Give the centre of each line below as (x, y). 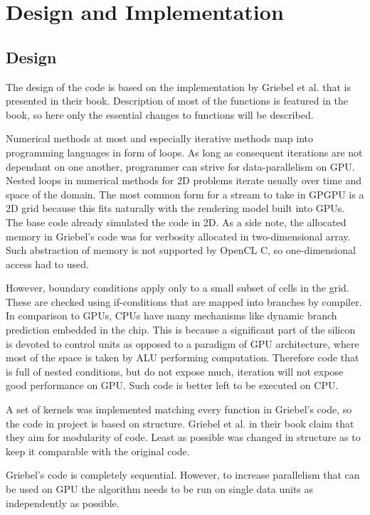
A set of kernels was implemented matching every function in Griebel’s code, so (179, 409)
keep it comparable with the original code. (98, 451)
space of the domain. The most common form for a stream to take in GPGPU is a (185, 194)
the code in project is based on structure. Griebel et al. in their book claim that (180, 423)
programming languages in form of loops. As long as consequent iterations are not (184, 152)
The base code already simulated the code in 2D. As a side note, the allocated (176, 222)
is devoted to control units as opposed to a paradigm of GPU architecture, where (183, 343)
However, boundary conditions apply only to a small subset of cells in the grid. (178, 288)
